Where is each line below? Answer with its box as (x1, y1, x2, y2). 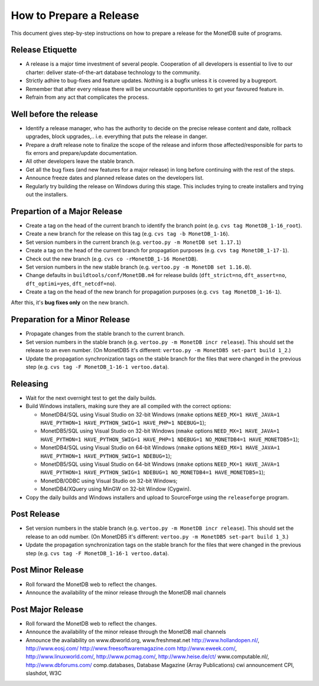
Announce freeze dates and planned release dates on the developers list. (25, 175, 204, 182)
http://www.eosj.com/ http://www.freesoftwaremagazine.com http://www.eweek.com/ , (25, 645, 237, 652)
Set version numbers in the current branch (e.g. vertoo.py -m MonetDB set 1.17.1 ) (25, 239, 242, 246)
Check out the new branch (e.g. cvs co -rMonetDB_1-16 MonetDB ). (25, 255, 198, 262)
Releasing (11, 379, 48, 389)
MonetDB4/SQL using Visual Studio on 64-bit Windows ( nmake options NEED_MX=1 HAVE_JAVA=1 (40, 444, 281, 451)
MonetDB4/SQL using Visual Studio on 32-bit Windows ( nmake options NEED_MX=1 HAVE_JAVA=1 (40, 411, 280, 418)
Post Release (11, 509, 60, 519)
